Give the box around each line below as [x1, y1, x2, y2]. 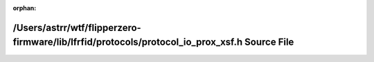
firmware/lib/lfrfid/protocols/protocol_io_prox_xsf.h [12, 37, 243, 48]
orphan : [12, 4, 37, 12]
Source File [244, 37, 294, 48]
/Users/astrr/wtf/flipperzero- [12, 21, 141, 34]
